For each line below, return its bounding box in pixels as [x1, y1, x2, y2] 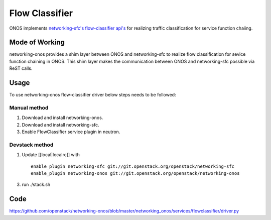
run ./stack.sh [22, 181, 51, 188]
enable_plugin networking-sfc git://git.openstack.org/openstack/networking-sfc [31, 163, 235, 169]
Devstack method [9, 141, 54, 148]
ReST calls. [9, 65, 33, 71]
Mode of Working [9, 38, 65, 47]
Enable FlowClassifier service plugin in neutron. [22, 129, 120, 135]
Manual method [9, 104, 49, 111]
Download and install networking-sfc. [22, 122, 100, 128]
